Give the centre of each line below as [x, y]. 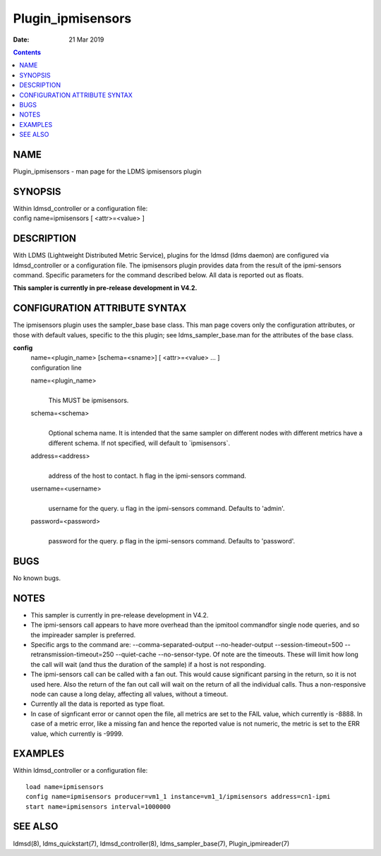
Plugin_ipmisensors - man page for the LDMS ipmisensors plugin [107, 171]
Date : [21, 40]
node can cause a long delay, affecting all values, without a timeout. [129, 694]
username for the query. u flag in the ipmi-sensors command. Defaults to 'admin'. [167, 508]
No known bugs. [37, 578]
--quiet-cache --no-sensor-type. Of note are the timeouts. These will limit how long [237, 655]
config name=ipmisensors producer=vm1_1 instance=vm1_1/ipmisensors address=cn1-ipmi [178, 797]
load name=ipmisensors [65, 786]
